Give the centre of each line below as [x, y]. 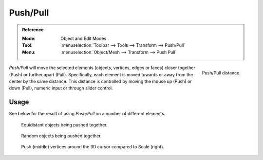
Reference [33, 30]
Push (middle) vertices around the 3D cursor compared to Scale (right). [93, 147]
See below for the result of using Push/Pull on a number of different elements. [87, 114]
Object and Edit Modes [84, 38]
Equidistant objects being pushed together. [64, 124]
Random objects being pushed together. [61, 136]
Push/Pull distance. [221, 72]
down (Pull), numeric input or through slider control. [61, 88]
